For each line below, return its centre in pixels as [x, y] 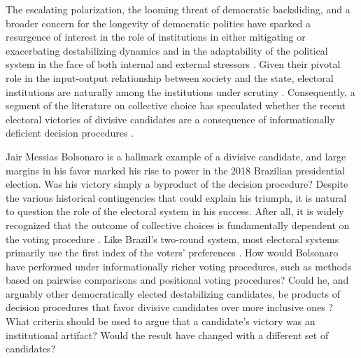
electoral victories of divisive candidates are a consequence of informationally [170, 119]
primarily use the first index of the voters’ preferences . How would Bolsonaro [172, 253]
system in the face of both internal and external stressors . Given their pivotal [173, 64]
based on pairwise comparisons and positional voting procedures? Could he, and [177, 280]
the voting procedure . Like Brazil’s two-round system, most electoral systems [172, 239]
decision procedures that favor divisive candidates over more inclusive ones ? [170, 307]
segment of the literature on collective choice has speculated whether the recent [176, 105]
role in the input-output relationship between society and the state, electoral [170, 77]
